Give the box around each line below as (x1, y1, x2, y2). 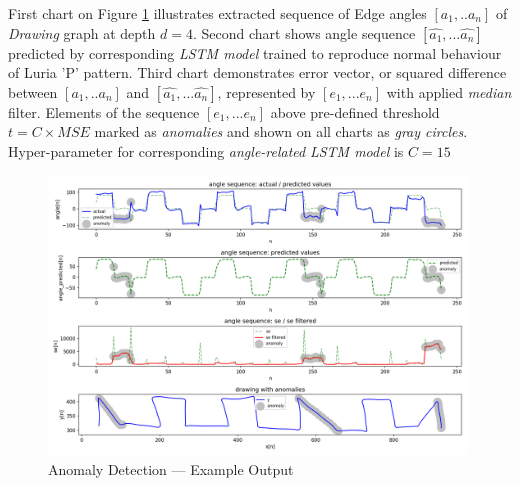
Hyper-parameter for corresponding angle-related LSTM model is (8, 140, 404, 161)
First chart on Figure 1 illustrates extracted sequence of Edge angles (8, 3, 427, 23)
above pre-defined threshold (270, 101, 440, 122)
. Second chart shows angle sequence (192, 22, 416, 43)
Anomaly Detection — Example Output (48, 458, 294, 479)
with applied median (386, 81, 512, 102)
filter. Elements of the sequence (8, 101, 200, 122)
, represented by (217, 81, 316, 102)
